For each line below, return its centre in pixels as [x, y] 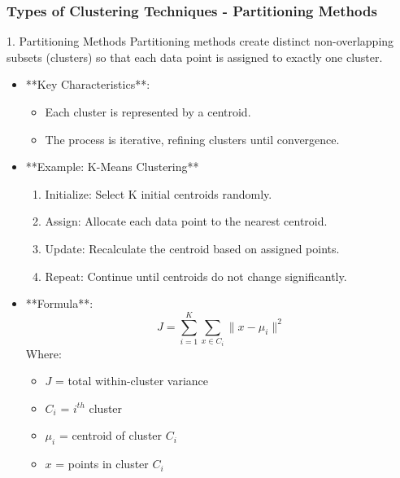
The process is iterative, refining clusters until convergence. [192, 139]
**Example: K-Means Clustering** [112, 167]
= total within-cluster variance [132, 381]
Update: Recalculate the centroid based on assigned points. [192, 248]
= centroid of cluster [111, 435]
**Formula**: [59, 303]
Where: [43, 353]
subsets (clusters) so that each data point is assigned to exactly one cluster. [195, 57]
